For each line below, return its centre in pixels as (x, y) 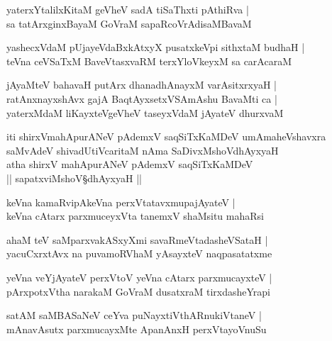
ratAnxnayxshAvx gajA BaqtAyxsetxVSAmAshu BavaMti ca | (142, 98)
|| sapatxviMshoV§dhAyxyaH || (74, 178)
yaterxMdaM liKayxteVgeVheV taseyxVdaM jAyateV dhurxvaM (145, 112)
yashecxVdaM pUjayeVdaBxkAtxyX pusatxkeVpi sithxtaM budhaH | (156, 47)
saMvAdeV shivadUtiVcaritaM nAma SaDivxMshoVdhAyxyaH (143, 150)
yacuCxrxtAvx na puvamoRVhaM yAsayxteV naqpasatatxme (139, 253)
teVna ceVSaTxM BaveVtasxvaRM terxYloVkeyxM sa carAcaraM (149, 61)
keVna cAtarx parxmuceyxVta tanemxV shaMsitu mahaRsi (135, 216)
